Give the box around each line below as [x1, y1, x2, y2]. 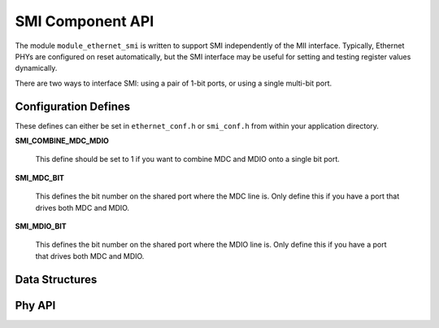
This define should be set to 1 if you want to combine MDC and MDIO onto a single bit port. [35, 155, 341, 164]
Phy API [15, 298, 56, 313]
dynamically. [15, 63, 58, 73]
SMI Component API [15, 12, 154, 30]
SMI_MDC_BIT [15, 173, 65, 182]
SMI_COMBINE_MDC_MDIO [15, 136, 110, 146]
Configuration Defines [15, 99, 131, 113]
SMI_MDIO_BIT [15, 221, 67, 231]
